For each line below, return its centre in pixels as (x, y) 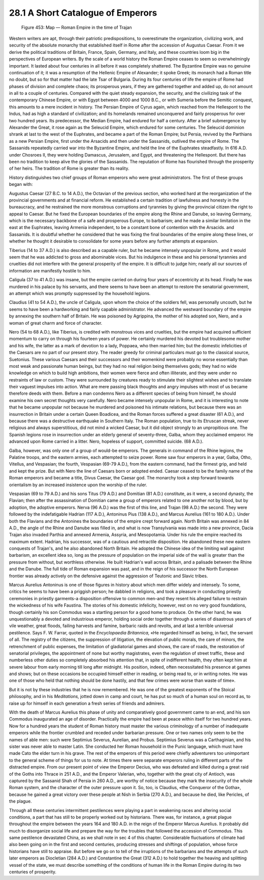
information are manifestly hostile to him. (50, 271)
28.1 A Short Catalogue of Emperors (83, 13)
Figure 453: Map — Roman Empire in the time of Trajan (77, 27)
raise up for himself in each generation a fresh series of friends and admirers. (87, 703)
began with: (21, 184)
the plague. (20, 801)
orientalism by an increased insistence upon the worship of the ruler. (78, 485)
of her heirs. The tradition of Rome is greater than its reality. (69, 168)
